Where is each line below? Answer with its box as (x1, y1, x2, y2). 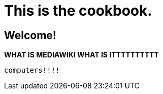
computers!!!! (4, 66, 60, 75)
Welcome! (4, 28, 56, 42)
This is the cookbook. (4, 2, 152, 19)
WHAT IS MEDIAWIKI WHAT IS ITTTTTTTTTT (4, 50, 159, 59)
